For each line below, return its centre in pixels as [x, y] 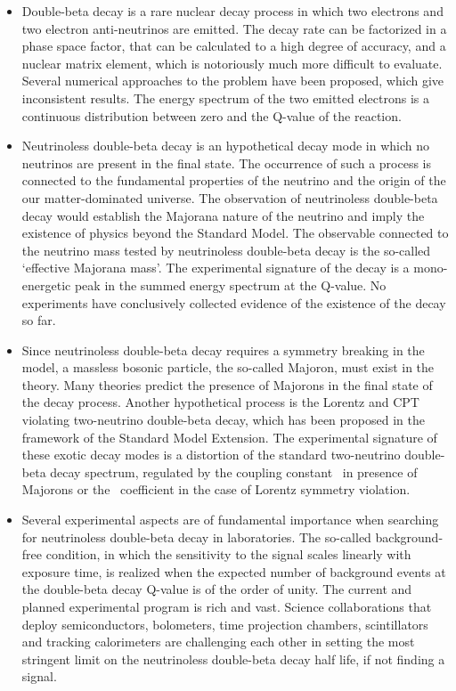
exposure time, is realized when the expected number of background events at [234, 571]
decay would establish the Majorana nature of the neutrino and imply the [223, 215]
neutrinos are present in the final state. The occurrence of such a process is [227, 163]
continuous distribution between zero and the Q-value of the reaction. [212, 115]
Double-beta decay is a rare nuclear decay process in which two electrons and [232, 11]
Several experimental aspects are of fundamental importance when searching [230, 520]
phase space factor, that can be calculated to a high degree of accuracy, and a [234, 46]
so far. [39, 320]
